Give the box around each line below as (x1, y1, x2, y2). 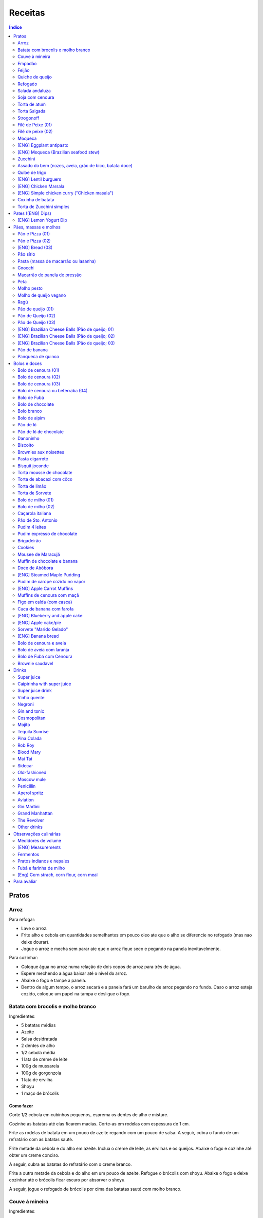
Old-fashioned (18, 770, 47, 776)
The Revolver (18, 817, 44, 823)
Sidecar (18, 762, 34, 768)
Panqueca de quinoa (18, 354, 59, 360)
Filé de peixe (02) (18, 129, 53, 134)
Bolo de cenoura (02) (18, 374, 60, 380)
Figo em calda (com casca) (18, 599, 73, 605)
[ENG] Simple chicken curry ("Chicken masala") (18, 190, 114, 196)
